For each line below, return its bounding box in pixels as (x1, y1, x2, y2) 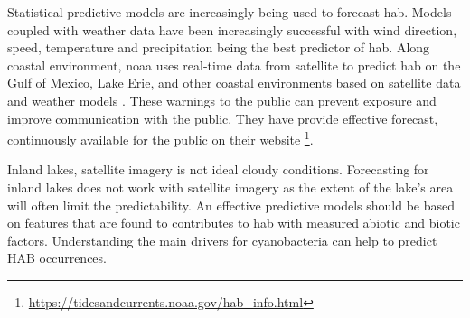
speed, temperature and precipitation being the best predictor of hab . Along (7, 38, 430, 57)
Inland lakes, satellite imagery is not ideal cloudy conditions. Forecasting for (7, 160, 429, 179)
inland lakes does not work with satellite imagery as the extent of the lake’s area (7, 178, 454, 196)
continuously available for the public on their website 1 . (7, 127, 314, 148)
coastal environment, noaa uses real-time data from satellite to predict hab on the (7, 55, 461, 74)
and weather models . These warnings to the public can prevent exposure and (7, 90, 437, 109)
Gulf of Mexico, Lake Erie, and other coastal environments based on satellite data (7, 73, 461, 92)
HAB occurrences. (7, 248, 107, 267)
